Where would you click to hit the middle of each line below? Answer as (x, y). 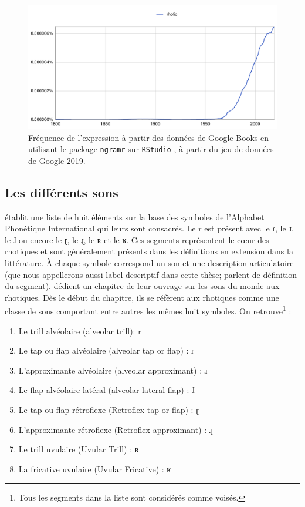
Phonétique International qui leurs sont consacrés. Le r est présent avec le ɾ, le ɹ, (149, 228)
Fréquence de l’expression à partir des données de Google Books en (149, 137)
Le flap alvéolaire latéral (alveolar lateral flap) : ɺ (106, 390)
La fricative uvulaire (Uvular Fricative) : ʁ (95, 469)
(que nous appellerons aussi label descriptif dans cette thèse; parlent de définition (151, 274)
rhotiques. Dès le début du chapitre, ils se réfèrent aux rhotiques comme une (142, 297)
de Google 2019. (57, 160)
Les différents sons (62, 192)
